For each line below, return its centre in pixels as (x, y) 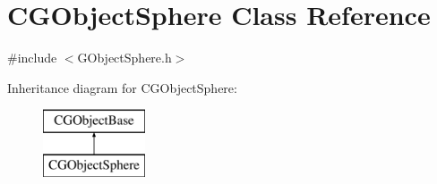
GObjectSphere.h (124, 58)
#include (32, 58)
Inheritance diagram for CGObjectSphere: (122, 87)
